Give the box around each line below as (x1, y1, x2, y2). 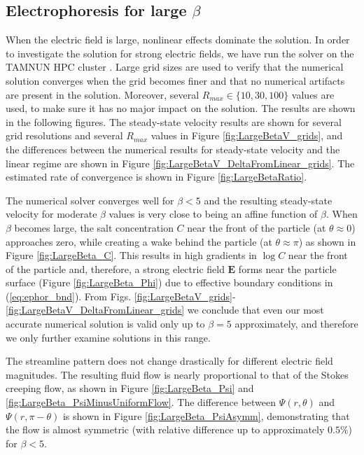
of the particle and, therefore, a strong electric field (6, 261, 225, 276)
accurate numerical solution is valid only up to (6, 316, 205, 331)
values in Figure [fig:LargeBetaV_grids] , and (150, 128, 343, 143)
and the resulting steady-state (204, 192, 332, 207)
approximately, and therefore (234, 316, 358, 331)
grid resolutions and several (6, 128, 123, 143)
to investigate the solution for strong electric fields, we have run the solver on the (6, 45, 354, 60)
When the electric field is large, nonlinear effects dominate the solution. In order (6, 32, 350, 47)
